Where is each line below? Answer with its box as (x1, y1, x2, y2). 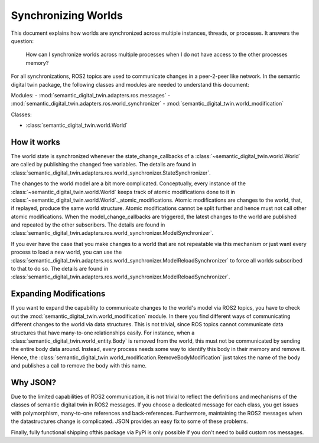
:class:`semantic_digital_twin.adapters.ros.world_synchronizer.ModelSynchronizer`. (11, 229, 214, 237)
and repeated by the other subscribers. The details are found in (11, 221, 165, 228)
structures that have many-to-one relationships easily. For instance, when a (11, 329, 195, 336)
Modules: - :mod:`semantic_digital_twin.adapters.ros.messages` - (11, 91, 171, 99)
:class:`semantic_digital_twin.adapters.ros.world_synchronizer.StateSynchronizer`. (11, 169, 211, 176)
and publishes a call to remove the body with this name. (11, 362, 147, 369)
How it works (11, 137, 60, 147)
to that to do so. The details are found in (11, 265, 109, 273)
